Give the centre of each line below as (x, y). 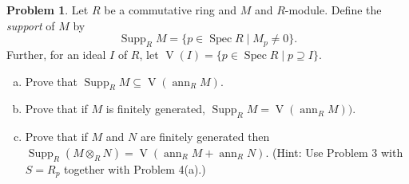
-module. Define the (333, 10)
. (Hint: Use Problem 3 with (334, 152)
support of (31, 25)
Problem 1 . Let (48, 10)
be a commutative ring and (170, 10)
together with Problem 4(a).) (135, 168)
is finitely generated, (155, 109)
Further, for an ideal (56, 54)
